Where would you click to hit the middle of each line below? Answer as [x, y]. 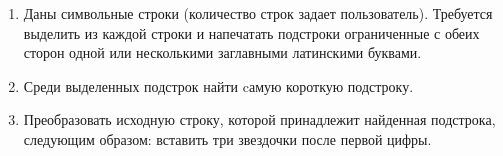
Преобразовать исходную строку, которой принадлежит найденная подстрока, [259, 119]
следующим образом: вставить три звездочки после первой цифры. [227, 138]
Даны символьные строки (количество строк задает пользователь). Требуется [258, 13]
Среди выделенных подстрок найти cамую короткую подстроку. [218, 85]
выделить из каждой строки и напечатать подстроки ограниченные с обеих [251, 32]
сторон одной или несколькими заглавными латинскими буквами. [222, 52]
